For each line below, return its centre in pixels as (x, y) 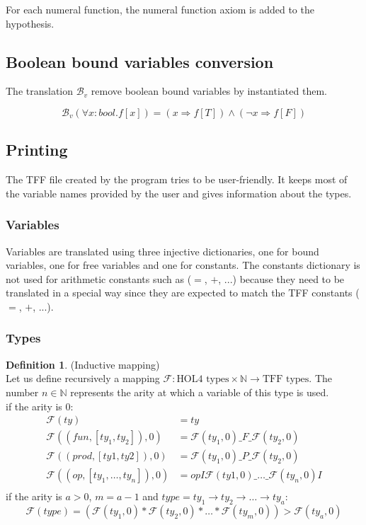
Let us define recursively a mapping (83, 378)
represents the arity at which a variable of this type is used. (200, 392)
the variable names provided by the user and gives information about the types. (179, 193)
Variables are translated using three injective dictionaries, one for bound (162, 251)
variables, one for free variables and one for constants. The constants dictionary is (183, 265)
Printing (37, 150)
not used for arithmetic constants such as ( (99, 278)
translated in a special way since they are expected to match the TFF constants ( (183, 293)
